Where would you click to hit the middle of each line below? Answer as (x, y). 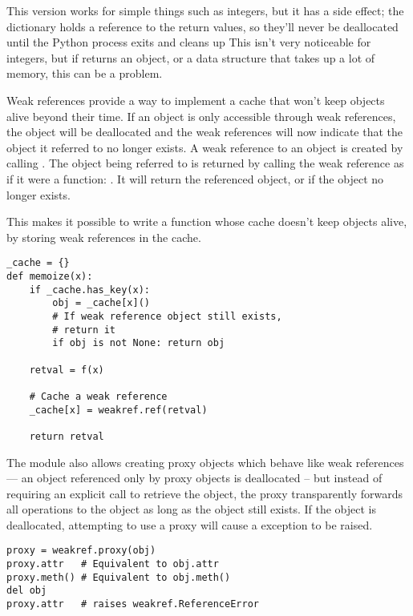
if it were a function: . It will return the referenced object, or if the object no (195, 178)
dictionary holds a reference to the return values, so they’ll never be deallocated (202, 26)
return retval (67, 436)
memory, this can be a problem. (85, 73)
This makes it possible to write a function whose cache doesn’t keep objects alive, (207, 221)
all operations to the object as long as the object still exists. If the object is (191, 509)
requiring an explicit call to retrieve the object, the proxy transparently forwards (205, 493)
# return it (84, 330)
